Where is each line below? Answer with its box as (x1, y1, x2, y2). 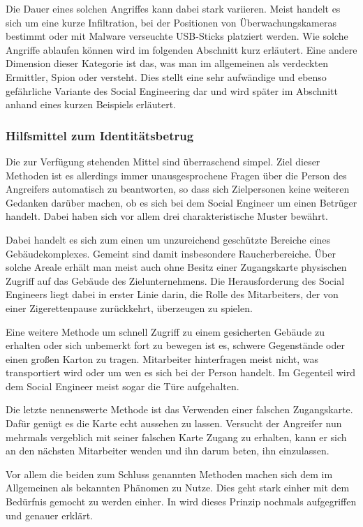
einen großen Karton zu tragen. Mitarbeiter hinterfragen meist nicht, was (6, 351, 319, 366)
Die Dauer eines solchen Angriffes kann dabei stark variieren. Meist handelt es (6, 1, 341, 15)
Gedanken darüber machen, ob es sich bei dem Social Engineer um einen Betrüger (6, 195, 357, 209)
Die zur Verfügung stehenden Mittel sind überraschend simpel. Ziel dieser (6, 154, 320, 168)
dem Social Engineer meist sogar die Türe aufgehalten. (6, 378, 239, 393)
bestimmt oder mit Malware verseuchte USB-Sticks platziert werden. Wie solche (6, 29, 348, 43)
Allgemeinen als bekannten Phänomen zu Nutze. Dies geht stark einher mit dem (6, 480, 350, 495)
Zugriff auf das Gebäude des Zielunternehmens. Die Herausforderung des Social (6, 273, 345, 288)
